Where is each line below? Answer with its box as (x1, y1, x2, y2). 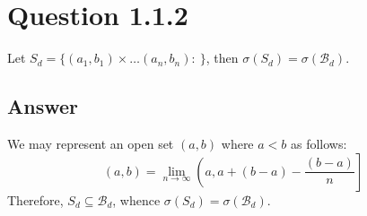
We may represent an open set (7, 134, 174, 152)
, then (205, 48, 239, 67)
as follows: (290, 134, 347, 152)
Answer (7, 92, 79, 120)
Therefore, (7, 190, 64, 209)
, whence (112, 190, 161, 209)
